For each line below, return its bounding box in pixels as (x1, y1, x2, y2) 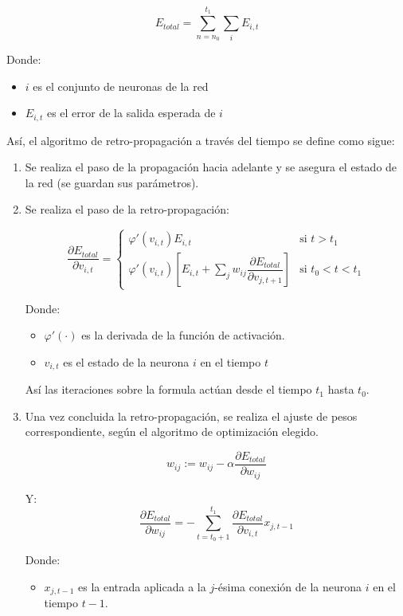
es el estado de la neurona (63, 353, 190, 370)
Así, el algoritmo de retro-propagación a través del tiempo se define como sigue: (6, 131, 395, 148)
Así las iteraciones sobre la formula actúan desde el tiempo (25, 381, 312, 398)
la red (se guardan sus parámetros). (25, 174, 199, 190)
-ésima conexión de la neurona (214, 578, 362, 594)
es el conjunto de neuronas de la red (33, 77, 209, 94)
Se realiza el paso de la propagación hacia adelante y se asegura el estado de (25, 159, 397, 175)
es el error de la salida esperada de (46, 104, 216, 121)
